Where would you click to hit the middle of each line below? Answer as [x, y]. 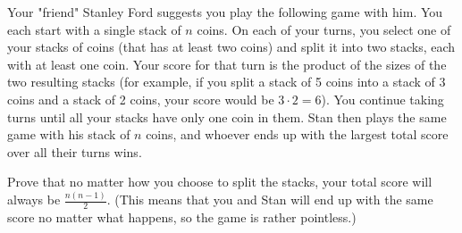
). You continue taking [382, 99]
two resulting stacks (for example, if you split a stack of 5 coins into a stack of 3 [227, 82]
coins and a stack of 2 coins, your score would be [141, 99]
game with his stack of [69, 134]
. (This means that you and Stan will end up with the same [270, 200]
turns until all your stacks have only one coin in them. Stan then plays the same [227, 116]
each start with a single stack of [94, 29]
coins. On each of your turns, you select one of [324, 29]
